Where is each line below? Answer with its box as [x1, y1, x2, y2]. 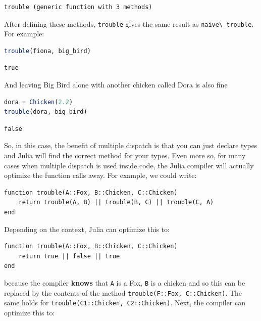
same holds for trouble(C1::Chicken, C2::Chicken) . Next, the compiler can [4, 297, 245, 308]
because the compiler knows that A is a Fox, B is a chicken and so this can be [4, 277, 245, 288]
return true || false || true [18, 252, 120, 260]
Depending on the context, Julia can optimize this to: [4, 223, 170, 234]
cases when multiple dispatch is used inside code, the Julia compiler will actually [4, 160, 254, 170]
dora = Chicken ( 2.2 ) [4, 98, 73, 106]
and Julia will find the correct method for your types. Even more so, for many [4, 150, 246, 160]
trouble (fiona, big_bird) [4, 47, 91, 55]
